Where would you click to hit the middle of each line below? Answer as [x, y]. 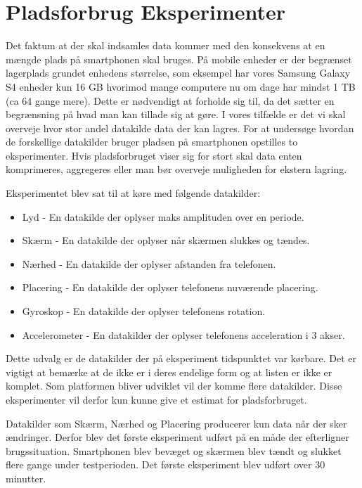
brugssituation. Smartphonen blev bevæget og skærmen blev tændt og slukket [174, 450]
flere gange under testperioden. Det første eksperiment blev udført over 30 [166, 464]
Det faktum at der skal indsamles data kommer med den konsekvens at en [166, 45]
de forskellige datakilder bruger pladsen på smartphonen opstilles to [152, 142]
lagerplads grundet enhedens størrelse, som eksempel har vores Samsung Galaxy [178, 73]
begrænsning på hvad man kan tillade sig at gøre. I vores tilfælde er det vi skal [176, 114]
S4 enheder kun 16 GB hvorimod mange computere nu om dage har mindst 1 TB [181, 86]
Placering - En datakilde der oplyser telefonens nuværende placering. [170, 287]
